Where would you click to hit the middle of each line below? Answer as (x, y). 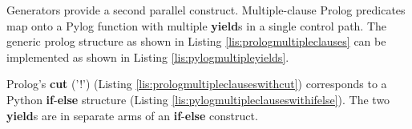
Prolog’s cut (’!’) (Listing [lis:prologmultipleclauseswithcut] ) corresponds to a (197, 84)
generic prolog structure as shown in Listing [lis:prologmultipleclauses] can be (196, 41)
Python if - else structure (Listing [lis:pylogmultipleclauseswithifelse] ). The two (198, 99)
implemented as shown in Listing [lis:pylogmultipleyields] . (148, 56)
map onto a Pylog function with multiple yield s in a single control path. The (197, 25)
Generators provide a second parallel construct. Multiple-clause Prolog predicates (206, 10)
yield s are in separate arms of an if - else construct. (132, 115)
